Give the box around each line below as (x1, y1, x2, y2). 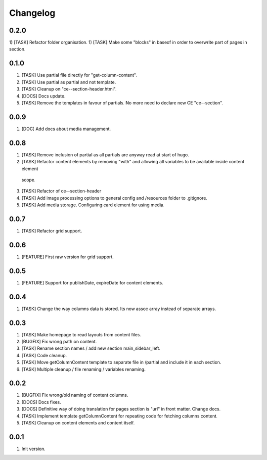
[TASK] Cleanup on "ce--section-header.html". (21, 86, 117, 92)
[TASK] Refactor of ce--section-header (21, 188, 101, 194)
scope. (21, 177, 36, 183)
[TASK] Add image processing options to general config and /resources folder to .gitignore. (21, 195, 208, 201)
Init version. (21, 446, 45, 452)
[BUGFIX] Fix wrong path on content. (21, 339, 97, 344)
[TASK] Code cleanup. (21, 352, 67, 358)
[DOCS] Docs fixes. (21, 399, 61, 405)
